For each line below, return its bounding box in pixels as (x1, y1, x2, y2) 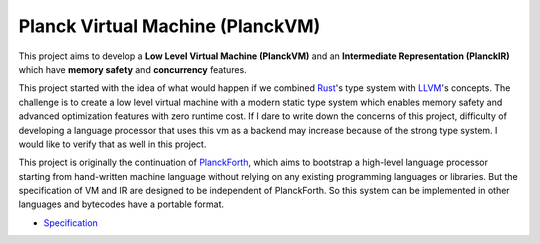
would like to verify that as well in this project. (18, 138, 207, 150)
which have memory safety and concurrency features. (18, 63, 247, 75)
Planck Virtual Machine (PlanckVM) (18, 15, 321, 37)
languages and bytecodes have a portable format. (18, 198, 225, 210)
